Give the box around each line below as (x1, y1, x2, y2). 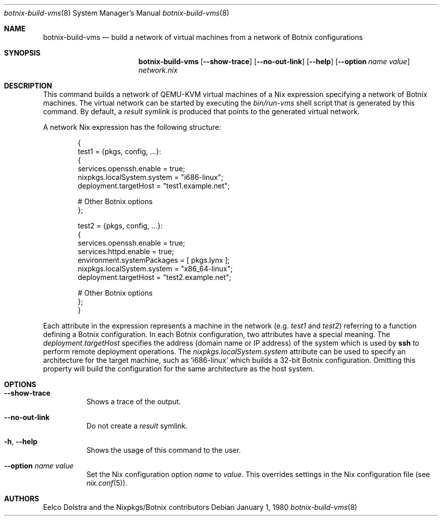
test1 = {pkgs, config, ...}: (78, 147, 161, 156)
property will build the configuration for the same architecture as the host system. (43, 364, 315, 373)
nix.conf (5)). (86, 479, 128, 487)
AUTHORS (4, 494, 39, 503)
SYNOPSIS (4, 49, 41, 57)
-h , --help (4, 437, 38, 446)
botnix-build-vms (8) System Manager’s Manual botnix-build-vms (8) (4, 9, 230, 17)
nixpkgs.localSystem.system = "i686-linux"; (78, 173, 224, 181)
